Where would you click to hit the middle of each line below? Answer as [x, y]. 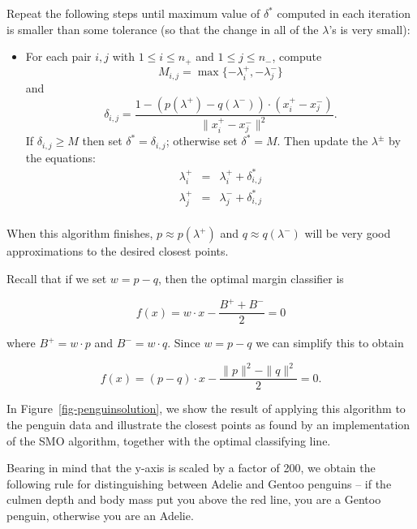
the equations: [60, 157]
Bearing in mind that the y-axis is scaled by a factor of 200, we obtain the [191, 468]
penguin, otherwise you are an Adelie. [100, 515]
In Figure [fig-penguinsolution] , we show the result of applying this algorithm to [206, 409]
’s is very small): [370, 29]
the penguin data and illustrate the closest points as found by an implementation [208, 424]
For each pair [58, 56]
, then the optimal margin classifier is [251, 279]
